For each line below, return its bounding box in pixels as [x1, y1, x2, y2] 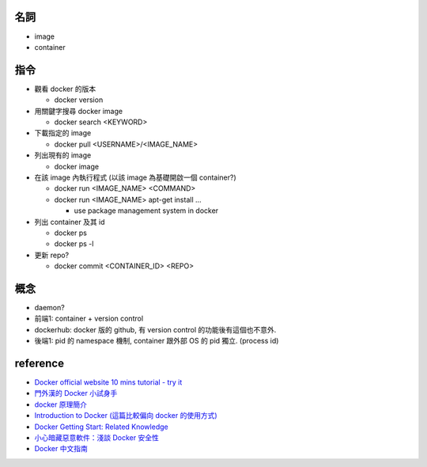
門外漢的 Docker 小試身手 [34, 389, 118, 398]
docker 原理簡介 [34, 400, 87, 409]
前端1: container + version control [34, 313, 144, 324]
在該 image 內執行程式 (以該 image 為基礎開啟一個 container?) [34, 173, 236, 182]
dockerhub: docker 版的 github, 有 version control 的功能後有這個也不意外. [34, 325, 277, 334]
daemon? [34, 302, 65, 312]
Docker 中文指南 [34, 444, 89, 454]
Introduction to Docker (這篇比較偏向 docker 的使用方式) [34, 411, 217, 420]
